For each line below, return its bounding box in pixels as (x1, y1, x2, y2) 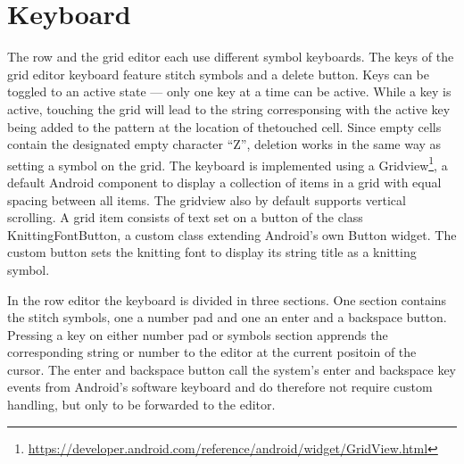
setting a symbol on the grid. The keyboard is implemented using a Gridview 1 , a (7, 153, 448, 174)
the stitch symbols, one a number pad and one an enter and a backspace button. (7, 308, 447, 327)
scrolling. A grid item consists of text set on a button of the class (7, 208, 363, 227)
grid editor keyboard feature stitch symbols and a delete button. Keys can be (7, 64, 429, 83)
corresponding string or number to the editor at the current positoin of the (7, 343, 417, 361)
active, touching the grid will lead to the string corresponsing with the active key (7, 99, 451, 118)
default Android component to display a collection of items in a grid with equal (7, 172, 442, 191)
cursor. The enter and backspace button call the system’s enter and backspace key (7, 360, 457, 378)
